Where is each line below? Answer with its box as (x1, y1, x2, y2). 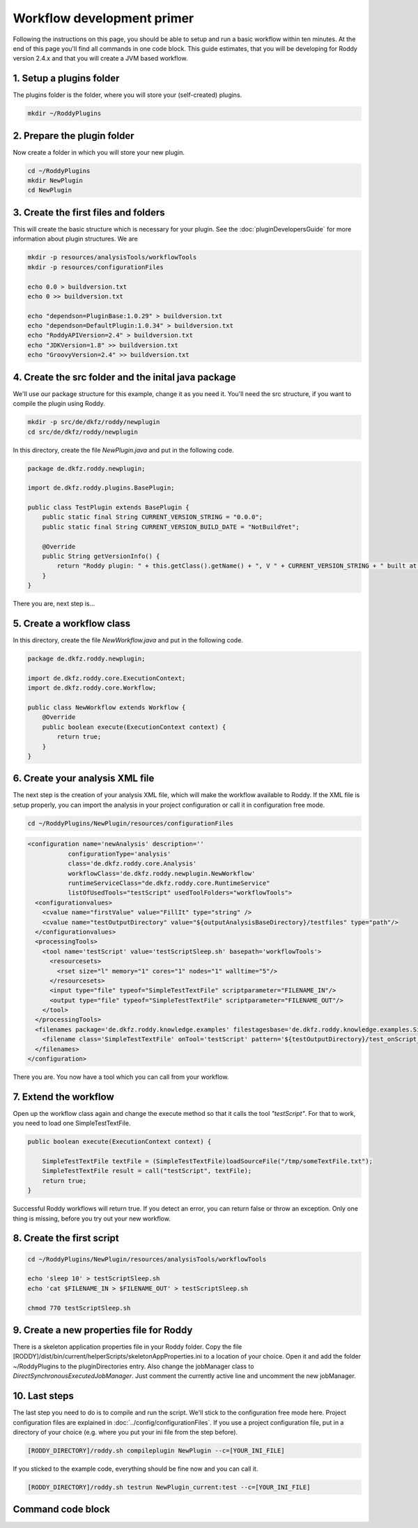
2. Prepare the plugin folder (13, 130, 134, 142)
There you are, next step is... (13, 600, 95, 608)
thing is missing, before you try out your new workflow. (13, 1214, 171, 1223)
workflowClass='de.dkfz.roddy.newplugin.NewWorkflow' (68, 869, 256, 877)
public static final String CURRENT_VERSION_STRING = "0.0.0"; (42, 513, 263, 521)
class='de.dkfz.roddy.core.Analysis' (68, 860, 197, 868)
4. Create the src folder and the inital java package (13, 371, 236, 383)
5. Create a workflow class (13, 617, 131, 629)
